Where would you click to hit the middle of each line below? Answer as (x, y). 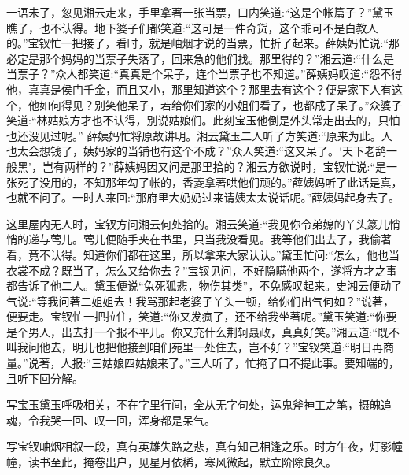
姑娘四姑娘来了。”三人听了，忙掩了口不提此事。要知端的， (251, 363)
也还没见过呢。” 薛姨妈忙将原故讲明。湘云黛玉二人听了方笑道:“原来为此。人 (199, 135)
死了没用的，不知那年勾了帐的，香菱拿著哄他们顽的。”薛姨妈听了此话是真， (210, 182)
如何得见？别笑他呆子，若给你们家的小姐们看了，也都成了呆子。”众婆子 (221, 104)
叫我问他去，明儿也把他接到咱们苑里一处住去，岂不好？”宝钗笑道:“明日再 (195, 347)
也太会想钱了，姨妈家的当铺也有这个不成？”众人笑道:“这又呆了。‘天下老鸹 (196, 151)
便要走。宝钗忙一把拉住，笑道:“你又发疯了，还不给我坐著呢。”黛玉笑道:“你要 (202, 316)
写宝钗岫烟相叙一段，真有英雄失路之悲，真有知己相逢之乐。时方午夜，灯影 (199, 446)
